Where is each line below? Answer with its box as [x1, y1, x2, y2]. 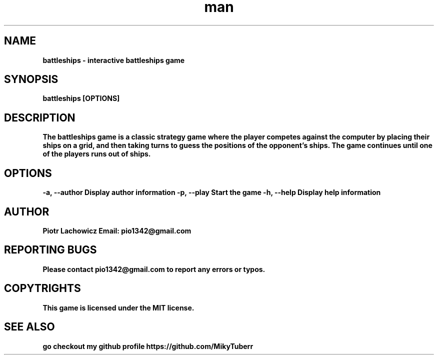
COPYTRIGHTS [4, 282, 81, 295]
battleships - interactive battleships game [42, 55, 185, 64]
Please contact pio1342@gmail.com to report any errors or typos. [42, 264, 265, 273]
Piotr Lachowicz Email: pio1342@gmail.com [42, 226, 191, 235]
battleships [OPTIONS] [42, 94, 120, 103]
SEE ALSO [4, 320, 55, 333]
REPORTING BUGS [4, 243, 97, 256]
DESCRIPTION [4, 111, 75, 124]
